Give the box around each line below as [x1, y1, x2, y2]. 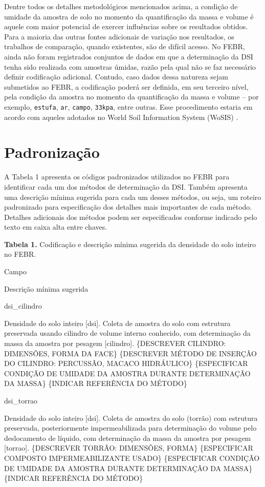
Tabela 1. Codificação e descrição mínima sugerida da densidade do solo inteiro [4, 238, 256, 249]
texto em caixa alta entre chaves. [4, 221, 107, 232]
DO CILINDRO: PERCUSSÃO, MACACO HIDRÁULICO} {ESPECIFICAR [4, 358, 248, 369]
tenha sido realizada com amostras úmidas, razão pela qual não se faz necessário [4, 61, 256, 72]
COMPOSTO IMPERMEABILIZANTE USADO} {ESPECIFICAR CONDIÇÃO [4, 452, 260, 463]
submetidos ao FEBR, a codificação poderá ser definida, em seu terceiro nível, [4, 81, 249, 92]
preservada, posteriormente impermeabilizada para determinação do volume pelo [4, 422, 257, 433]
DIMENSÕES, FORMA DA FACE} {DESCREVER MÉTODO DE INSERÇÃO [4, 348, 257, 358]
